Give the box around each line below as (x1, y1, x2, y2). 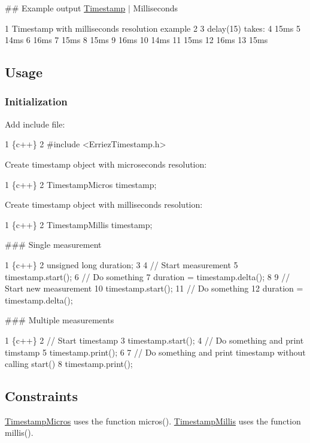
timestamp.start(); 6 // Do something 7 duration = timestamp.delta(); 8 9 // (5, 270, 290, 283)
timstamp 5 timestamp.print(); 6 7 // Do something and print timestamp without (5, 345, 306, 358)
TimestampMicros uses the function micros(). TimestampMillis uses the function (5, 414, 301, 427)
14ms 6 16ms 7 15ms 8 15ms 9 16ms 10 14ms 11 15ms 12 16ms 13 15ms (5, 34, 268, 46)
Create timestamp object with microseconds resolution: (5, 157, 207, 170)
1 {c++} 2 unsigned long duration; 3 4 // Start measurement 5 (5, 258, 238, 271)
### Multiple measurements (5, 314, 114, 326)
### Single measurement (5, 238, 102, 251)
